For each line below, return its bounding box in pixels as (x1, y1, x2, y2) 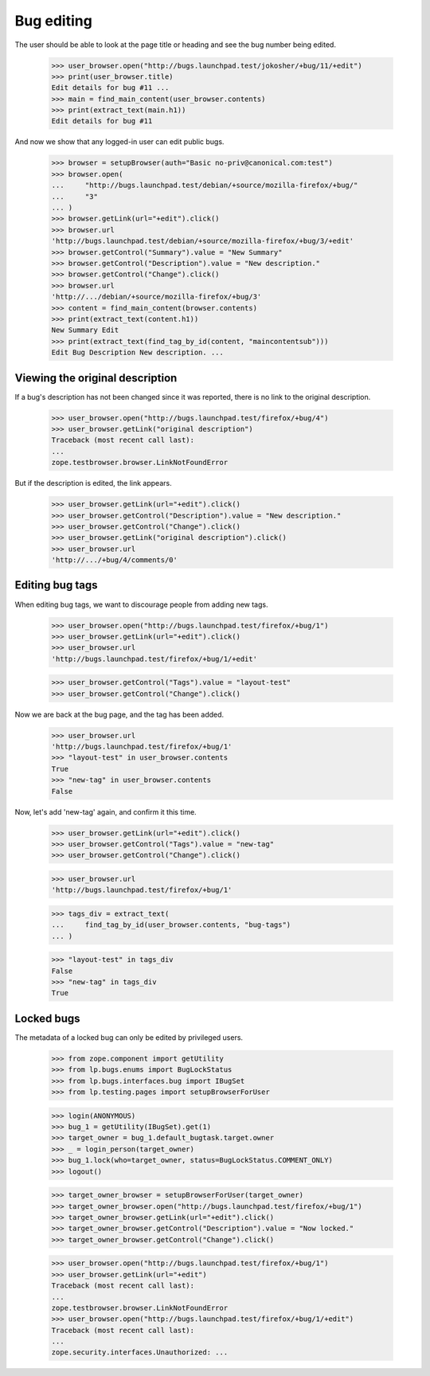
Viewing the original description (14, 371, 178, 385)
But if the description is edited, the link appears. (14, 479, 172, 488)
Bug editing (14, 12, 93, 29)
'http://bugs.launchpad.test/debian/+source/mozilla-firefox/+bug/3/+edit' (51, 236, 354, 246)
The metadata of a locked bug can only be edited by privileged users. (14, 1032, 243, 1042)
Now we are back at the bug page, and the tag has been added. (14, 709, 225, 719)
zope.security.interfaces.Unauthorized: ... (51, 1348, 229, 1357)
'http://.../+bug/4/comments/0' (51, 556, 178, 565)
